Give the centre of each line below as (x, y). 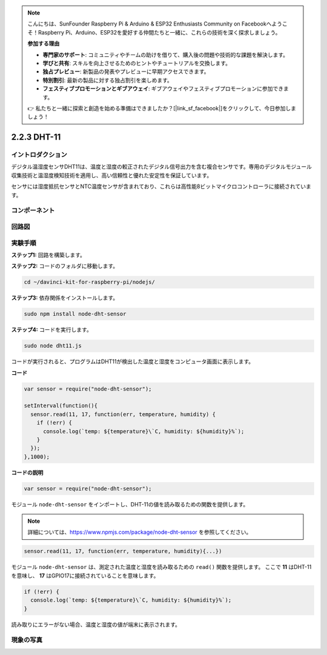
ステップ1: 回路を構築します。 (48, 255)
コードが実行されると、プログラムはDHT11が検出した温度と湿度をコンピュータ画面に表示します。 (133, 361)
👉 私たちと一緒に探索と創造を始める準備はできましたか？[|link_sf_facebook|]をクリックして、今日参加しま (162, 108)
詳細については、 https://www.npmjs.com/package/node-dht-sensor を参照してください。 (140, 532)
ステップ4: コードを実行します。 (51, 330)
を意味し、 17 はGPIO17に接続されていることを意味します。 (85, 576)
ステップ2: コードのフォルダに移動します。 (65, 266)
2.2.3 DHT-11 (36, 137)
